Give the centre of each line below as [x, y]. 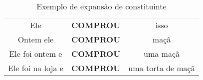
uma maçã [162, 54]
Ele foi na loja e [36, 68]
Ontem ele [36, 39]
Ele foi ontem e [36, 54]
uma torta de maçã [162, 68]
